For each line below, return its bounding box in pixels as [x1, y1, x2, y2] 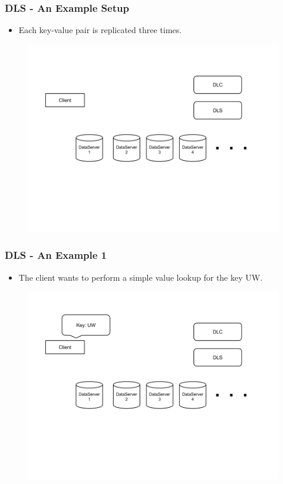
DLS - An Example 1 [5, 248, 107, 262]
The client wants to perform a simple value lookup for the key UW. [18, 271, 263, 283]
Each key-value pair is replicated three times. [18, 24, 182, 36]
